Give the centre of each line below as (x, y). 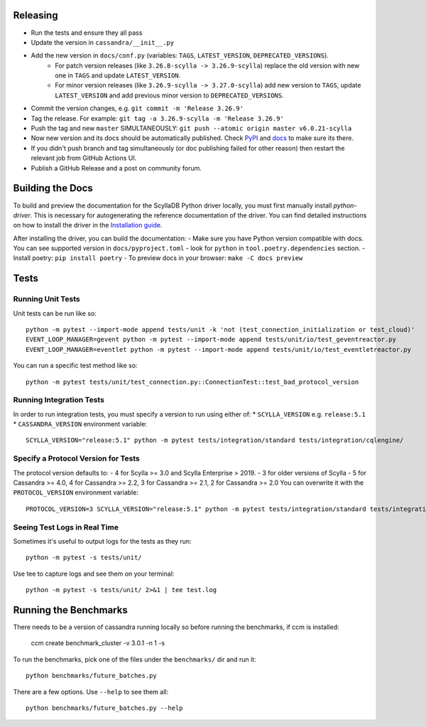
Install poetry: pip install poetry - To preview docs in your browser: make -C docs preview (158, 258)
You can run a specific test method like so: (75, 365)
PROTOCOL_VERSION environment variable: (76, 492)
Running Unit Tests (47, 299)
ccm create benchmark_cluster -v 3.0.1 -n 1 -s (98, 643)
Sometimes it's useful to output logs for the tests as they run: (102, 541)
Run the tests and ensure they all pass (87, 33)
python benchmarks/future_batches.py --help (105, 708)
